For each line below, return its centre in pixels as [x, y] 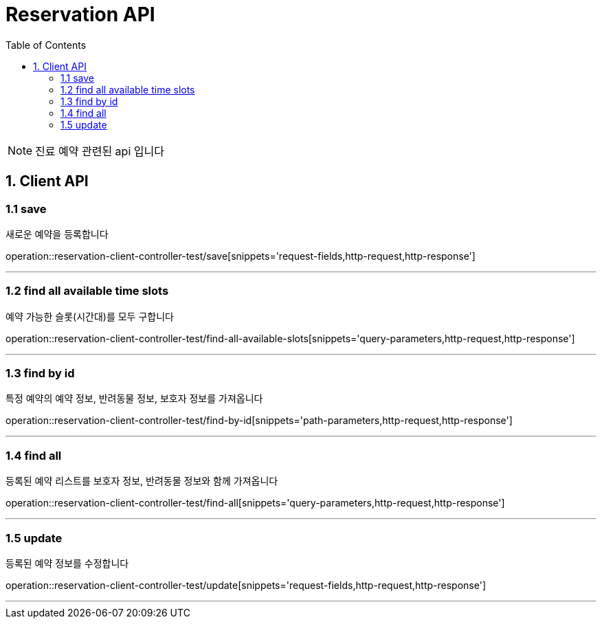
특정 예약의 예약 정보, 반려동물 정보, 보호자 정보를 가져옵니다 [134, 399]
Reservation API [80, 14]
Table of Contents [46, 45]
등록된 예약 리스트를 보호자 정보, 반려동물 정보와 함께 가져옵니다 [142, 481]
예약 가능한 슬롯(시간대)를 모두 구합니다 [90, 316]
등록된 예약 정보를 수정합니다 [67, 563]
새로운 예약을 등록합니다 [57, 234]
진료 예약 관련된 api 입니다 [100, 151]
